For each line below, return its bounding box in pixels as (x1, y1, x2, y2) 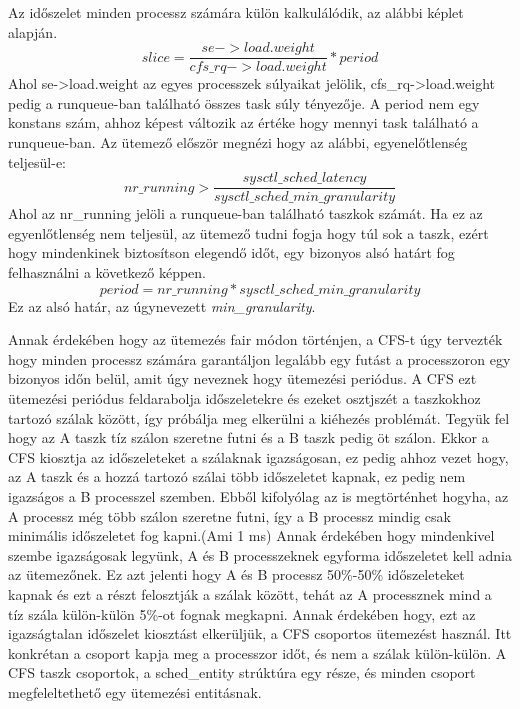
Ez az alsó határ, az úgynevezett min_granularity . (8, 295, 316, 316)
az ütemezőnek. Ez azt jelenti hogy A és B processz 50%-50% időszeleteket (8, 564, 465, 585)
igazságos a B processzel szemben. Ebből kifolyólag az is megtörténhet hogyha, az (8, 486, 509, 506)
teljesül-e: (8, 151, 67, 172)
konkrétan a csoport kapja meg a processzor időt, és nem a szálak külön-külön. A (8, 642, 507, 663)
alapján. (8, 21, 58, 42)
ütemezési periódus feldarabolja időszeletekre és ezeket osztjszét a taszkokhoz (8, 388, 481, 409)
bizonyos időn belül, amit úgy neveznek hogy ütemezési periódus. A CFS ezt (8, 368, 477, 389)
